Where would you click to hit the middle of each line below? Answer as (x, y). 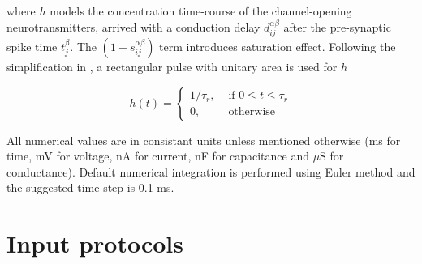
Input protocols (95, 243)
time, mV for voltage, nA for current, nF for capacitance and (158, 156)
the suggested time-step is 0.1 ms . (90, 187)
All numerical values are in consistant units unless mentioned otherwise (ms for (204, 140)
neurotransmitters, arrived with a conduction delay (133, 26)
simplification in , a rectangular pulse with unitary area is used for (172, 67)
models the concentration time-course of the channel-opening (201, 11)
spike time (32, 47)
